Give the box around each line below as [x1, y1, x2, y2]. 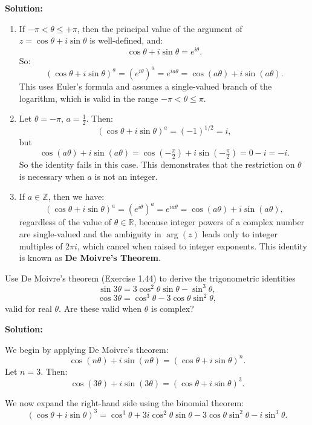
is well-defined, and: [89, 34, 163, 47]
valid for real [5, 302, 52, 315]
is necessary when [19, 170, 85, 182]
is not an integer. [94, 170, 158, 182]
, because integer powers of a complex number [134, 216, 305, 228]
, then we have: [48, 190, 105, 203]
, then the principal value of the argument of [77, 22, 242, 35]
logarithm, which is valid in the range [19, 91, 158, 104]
